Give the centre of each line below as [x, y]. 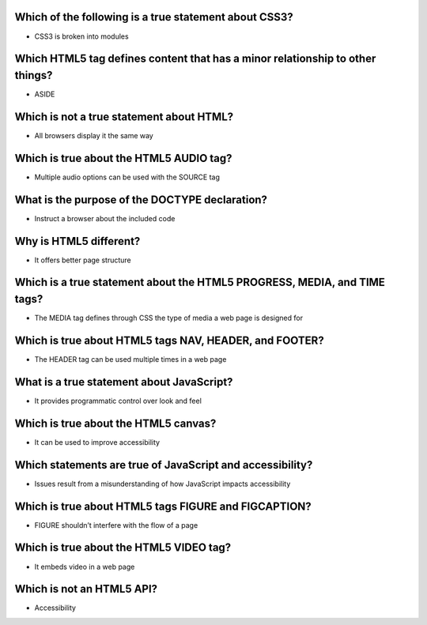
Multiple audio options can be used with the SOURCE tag [127, 177]
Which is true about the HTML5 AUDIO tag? [123, 158]
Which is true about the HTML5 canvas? [115, 423]
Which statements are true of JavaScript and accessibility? [164, 465]
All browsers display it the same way [94, 135]
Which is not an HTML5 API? [86, 589]
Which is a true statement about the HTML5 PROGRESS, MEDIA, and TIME [200, 282]
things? [34, 75]
